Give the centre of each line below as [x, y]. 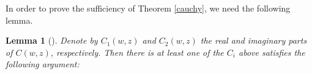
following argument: [43, 64]
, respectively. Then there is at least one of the [137, 52]
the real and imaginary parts [254, 40]
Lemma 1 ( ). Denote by [52, 40]
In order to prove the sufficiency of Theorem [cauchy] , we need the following [148, 8]
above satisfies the [272, 52]
